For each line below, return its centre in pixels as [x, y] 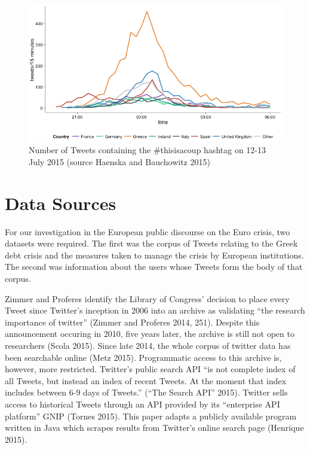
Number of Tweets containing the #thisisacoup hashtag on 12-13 [147, 150]
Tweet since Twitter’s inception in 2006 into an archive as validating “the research [155, 310]
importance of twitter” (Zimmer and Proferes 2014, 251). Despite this [132, 322]
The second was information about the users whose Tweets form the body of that [154, 267]
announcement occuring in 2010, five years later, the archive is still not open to [150, 334]
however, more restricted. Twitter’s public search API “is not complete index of [150, 369]
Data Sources [61, 203]
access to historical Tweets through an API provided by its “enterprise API [142, 404]
